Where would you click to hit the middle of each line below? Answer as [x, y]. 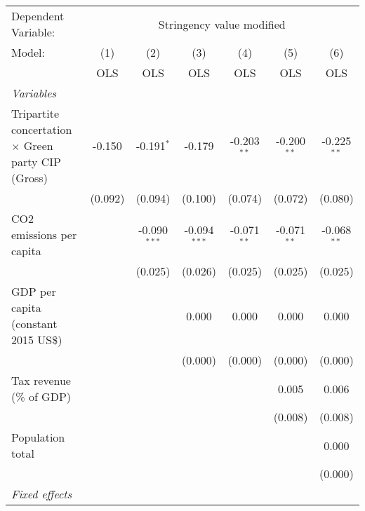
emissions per [44, 234]
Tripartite [35, 113]
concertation [42, 129]
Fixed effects [42, 494]
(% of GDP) [41, 396]
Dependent [38, 16]
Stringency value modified [222, 24]
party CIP [36, 162]
